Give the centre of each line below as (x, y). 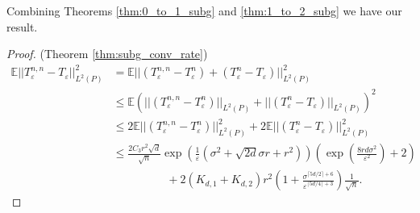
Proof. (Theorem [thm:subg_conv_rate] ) (107, 54)
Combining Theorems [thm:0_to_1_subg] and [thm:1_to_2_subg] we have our (204, 10)
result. (22, 26)
